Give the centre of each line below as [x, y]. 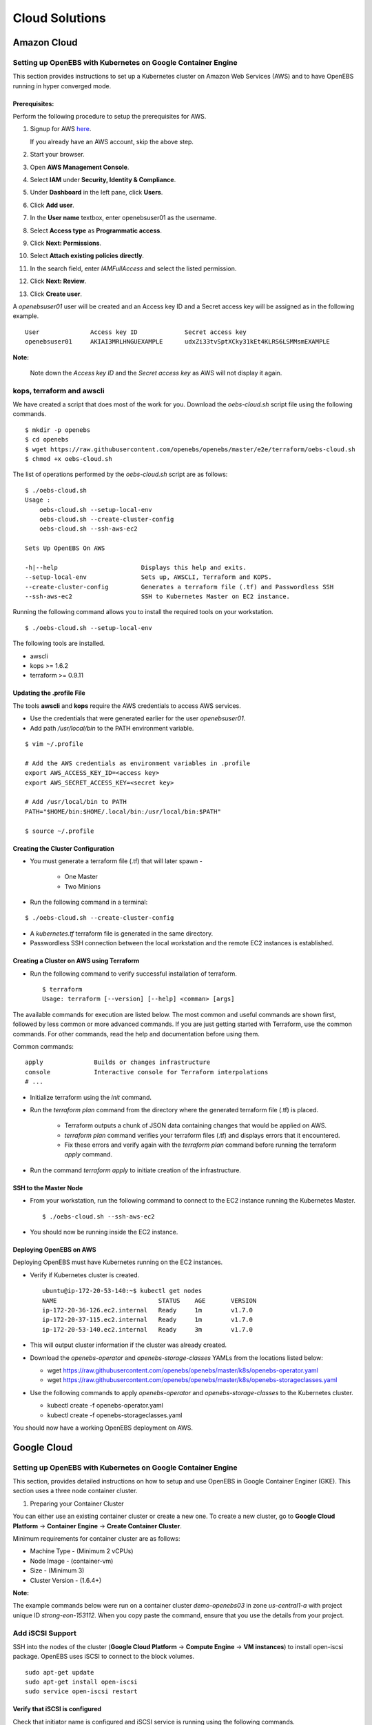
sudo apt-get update [60, 1672]
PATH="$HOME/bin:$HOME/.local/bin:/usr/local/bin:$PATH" [123, 811]
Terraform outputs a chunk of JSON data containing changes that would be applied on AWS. [196, 1125]
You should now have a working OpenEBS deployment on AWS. [103, 1428]
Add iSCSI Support [45, 1633]
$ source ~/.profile [60, 831]
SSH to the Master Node [48, 1187]
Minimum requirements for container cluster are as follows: [96, 1539]
